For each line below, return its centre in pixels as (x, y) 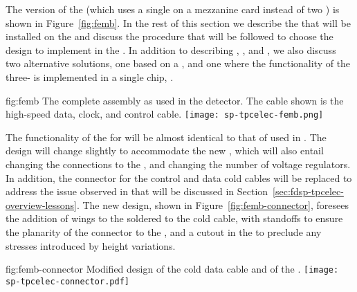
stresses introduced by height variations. (91, 245)
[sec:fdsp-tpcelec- (308, 191)
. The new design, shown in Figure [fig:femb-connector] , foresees (212, 204)
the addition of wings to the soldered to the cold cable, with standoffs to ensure (174, 218)
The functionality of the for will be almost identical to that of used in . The (166, 137)
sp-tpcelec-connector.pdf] (67, 281)
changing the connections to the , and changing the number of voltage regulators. (178, 164)
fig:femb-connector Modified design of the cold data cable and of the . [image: (172, 269)
